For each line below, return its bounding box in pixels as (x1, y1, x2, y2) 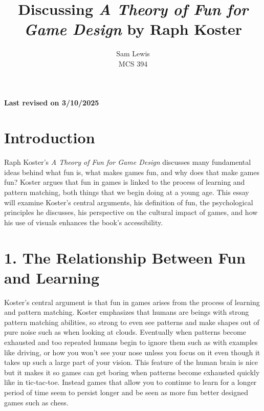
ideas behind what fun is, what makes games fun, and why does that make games (4, 166, 259, 177)
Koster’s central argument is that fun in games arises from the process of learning (4, 296, 260, 307)
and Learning (4, 267, 100, 288)
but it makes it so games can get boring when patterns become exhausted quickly (4, 366, 260, 377)
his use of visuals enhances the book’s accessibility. (4, 217, 163, 227)
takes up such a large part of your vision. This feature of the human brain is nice (4, 357, 258, 367)
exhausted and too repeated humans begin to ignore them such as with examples (4, 337, 258, 348)
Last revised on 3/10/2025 (4, 97, 99, 107)
